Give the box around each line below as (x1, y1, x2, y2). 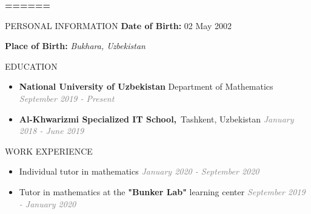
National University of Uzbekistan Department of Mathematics (19, 80, 273, 93)
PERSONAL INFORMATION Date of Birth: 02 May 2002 (5, 19, 232, 32)
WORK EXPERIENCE (5, 144, 93, 157)
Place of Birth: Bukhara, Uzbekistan (5, 39, 145, 52)
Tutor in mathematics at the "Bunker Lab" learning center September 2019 (19, 185, 306, 198)
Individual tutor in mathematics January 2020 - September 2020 (19, 165, 259, 178)
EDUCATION (5, 59, 58, 72)
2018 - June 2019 (19, 124, 84, 137)
